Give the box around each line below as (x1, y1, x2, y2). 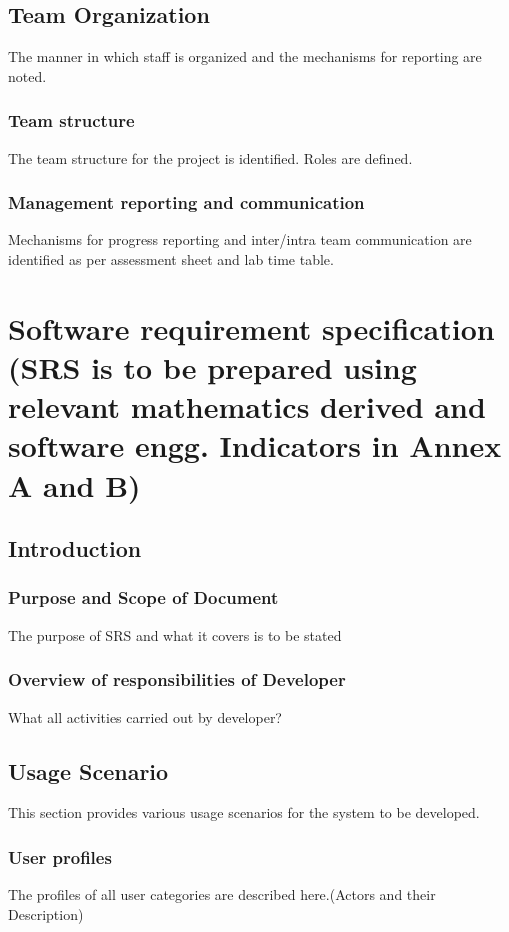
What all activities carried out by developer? (8, 706, 282, 727)
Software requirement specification (8, 307, 495, 348)
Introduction (8, 533, 142, 564)
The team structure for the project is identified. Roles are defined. (8, 147, 413, 168)
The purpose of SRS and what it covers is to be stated (8, 624, 342, 645)
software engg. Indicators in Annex (8, 425, 502, 466)
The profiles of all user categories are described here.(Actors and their (8, 884, 436, 905)
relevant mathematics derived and (8, 386, 486, 427)
